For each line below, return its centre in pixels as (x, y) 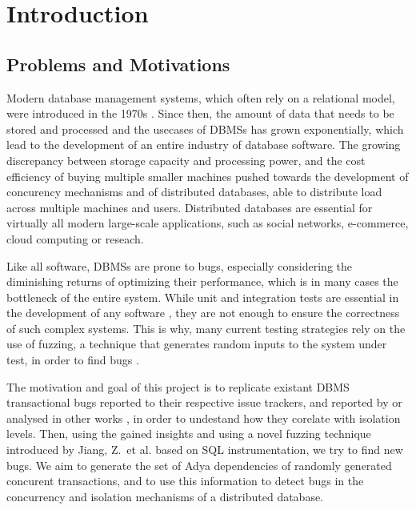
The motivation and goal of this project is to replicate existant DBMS (178, 386)
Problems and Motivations (118, 64)
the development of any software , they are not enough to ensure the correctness (203, 313)
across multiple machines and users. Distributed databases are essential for (190, 207)
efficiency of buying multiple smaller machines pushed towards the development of (208, 176)
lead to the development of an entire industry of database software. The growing (204, 145)
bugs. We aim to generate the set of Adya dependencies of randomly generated (199, 465)
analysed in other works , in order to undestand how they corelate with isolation (204, 418)
